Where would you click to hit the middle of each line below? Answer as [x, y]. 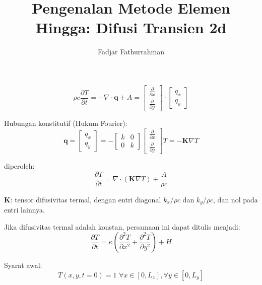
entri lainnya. [24, 210]
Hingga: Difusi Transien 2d [131, 27]
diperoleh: [19, 165]
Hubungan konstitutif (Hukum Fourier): [66, 123]
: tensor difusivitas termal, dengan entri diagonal [86, 199]
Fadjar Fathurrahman [131, 52]
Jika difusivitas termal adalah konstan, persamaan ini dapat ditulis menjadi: [122, 226]
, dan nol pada [236, 199]
